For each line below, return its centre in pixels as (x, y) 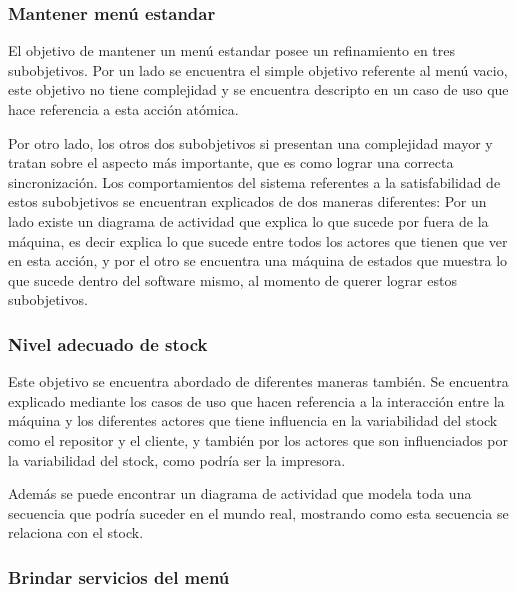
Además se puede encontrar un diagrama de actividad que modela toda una (240, 493)
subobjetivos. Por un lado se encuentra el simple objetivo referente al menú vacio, (258, 69)
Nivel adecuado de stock (108, 343)
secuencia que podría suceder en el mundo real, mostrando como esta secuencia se (258, 512)
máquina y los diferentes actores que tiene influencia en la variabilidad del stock (253, 420)
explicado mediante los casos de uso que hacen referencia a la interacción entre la (256, 400)
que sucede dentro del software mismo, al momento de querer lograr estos (232, 279)
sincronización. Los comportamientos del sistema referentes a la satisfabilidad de (254, 181)
